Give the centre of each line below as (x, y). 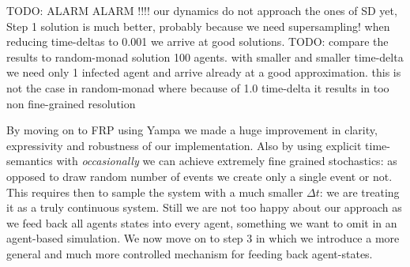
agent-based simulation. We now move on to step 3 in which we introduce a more (203, 238)
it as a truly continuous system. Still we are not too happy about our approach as (204, 207)
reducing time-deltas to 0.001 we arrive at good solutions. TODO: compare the (197, 41)
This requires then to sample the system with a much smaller (155, 192)
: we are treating (359, 192)
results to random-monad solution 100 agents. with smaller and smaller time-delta (205, 56)
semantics (30, 161)
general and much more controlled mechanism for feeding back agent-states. (190, 253)
